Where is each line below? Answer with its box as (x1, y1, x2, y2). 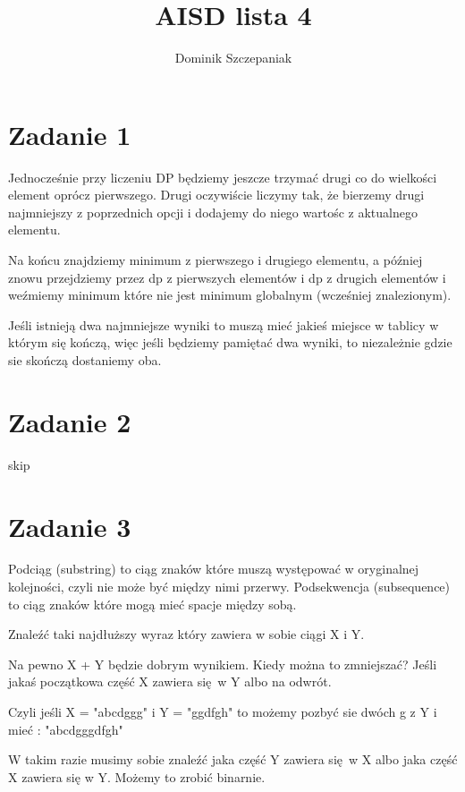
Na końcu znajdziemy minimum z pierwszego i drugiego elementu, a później (8, 251, 423, 269)
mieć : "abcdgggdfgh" (8, 720, 123, 738)
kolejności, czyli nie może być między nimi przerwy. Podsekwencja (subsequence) (8, 577, 451, 596)
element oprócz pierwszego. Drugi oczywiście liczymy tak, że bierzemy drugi (8, 185, 425, 204)
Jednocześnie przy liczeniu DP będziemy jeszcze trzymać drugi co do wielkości (8, 167, 437, 186)
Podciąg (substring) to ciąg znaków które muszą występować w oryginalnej (8, 559, 419, 578)
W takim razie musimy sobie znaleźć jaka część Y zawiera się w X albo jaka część (8, 750, 458, 769)
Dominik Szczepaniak (174, 48, 292, 67)
